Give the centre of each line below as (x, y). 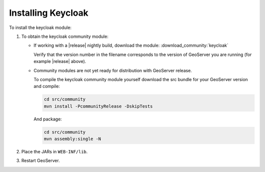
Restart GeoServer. (40, 161)
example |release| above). (60, 61)
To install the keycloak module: (40, 28)
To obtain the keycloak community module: (65, 36)
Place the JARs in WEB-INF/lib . (54, 152)
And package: (48, 119)
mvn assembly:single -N (73, 139)
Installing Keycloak (49, 13)
